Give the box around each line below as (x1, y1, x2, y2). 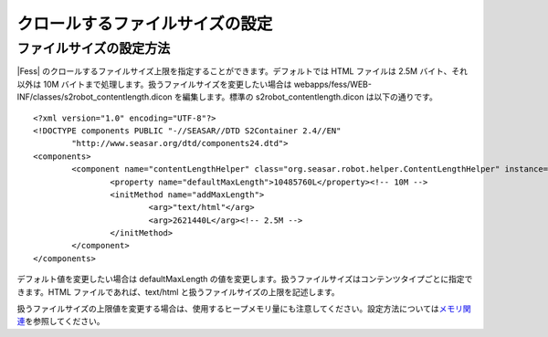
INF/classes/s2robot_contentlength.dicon (16, 91, 173, 102)
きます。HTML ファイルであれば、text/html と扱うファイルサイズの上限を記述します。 (16, 286, 340, 297)
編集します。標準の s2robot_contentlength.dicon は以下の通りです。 (182, 91, 437, 102)
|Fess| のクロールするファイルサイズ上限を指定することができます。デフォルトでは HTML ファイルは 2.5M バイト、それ (16, 66, 468, 77)
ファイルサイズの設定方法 (16, 40, 171, 57)
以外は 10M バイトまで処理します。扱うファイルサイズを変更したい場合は (16, 79, 292, 90)
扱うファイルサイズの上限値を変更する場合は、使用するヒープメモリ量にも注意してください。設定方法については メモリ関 (16, 303, 471, 314)
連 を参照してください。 (16, 316, 105, 327)
